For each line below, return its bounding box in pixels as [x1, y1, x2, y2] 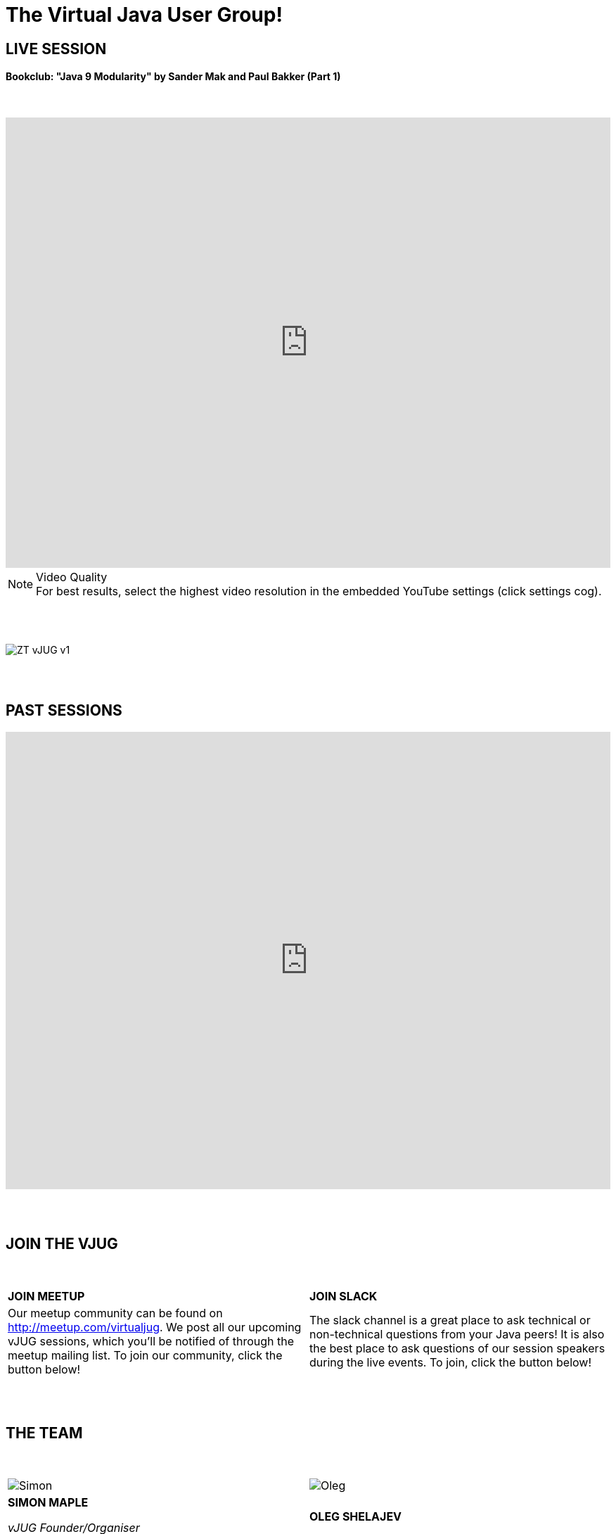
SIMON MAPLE [8, 1495, 89, 1509]
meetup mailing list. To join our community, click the [8, 1348, 283, 1362]
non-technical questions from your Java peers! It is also [309, 1326, 605, 1341]
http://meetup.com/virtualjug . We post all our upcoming [8, 1319, 302, 1334]
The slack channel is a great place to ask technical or [309, 1312, 591, 1327]
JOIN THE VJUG [6, 1235, 118, 1253]
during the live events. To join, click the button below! [309, 1355, 591, 1369]
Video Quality [36, 569, 108, 584]
